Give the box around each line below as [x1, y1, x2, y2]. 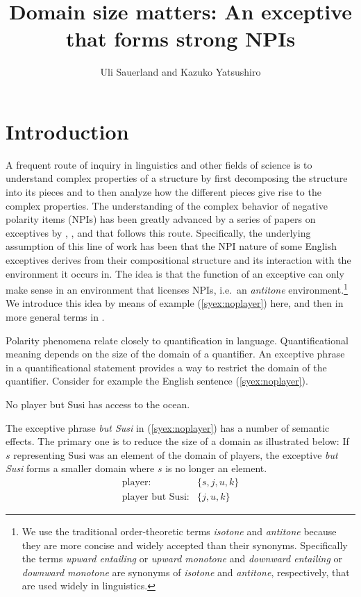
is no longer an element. [165, 461, 267, 476]
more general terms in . [6, 310, 105, 324]
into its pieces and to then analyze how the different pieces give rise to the [6, 185, 321, 199]
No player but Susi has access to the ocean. [6, 397, 190, 411]
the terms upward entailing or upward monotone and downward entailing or [22, 551, 342, 566]
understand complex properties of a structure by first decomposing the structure [6, 171, 348, 185]
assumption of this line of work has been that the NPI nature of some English [6, 239, 337, 253]
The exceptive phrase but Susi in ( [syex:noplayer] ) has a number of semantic [6, 420, 330, 435]
